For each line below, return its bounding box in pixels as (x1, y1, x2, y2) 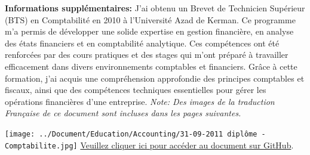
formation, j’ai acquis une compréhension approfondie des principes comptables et (5, 72, 305, 84)
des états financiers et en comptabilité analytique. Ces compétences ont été (5, 36, 280, 49)
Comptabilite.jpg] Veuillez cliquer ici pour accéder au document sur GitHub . (5, 138, 294, 151)
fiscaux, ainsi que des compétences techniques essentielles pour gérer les (5, 83, 266, 96)
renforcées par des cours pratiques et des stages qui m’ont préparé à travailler (5, 48, 288, 61)
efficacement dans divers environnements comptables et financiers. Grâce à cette (5, 60, 297, 72)
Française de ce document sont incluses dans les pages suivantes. (5, 107, 241, 119)
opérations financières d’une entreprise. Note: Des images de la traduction (5, 95, 275, 107)
